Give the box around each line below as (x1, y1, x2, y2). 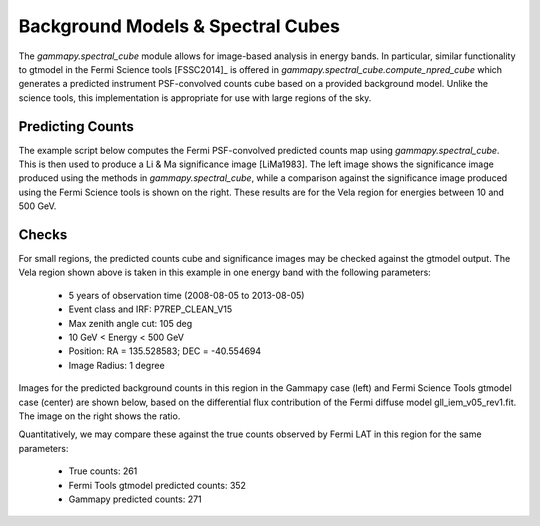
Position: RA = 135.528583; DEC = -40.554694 (68, 345, 262, 357)
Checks (18, 226, 68, 243)
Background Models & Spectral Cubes (18, 15, 340, 37)
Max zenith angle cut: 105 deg (68, 317, 193, 329)
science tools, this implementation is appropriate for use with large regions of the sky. (18, 91, 372, 104)
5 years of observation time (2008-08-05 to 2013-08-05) (68, 289, 305, 301)
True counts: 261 (68, 465, 138, 477)
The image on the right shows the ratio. (18, 410, 181, 422)
